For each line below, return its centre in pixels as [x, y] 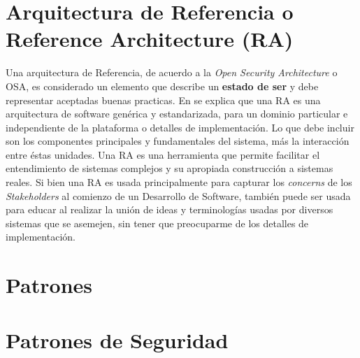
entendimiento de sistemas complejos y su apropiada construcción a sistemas [170, 168]
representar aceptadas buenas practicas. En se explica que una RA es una [163, 100]
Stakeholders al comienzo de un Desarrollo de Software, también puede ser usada [178, 195]
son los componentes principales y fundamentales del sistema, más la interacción [178, 141]
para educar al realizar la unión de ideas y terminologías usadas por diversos [170, 209]
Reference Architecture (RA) [150, 39]
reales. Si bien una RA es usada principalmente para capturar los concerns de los [179, 182]
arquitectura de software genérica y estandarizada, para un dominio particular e [177, 114]
